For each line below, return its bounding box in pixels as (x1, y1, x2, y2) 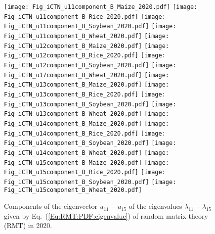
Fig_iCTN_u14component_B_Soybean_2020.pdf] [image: (4, 140, 176, 147)
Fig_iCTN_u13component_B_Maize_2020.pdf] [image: (4, 81, 169, 89)
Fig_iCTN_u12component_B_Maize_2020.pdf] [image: (4, 42, 169, 49)
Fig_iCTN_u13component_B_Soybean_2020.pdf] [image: (4, 100, 176, 108)
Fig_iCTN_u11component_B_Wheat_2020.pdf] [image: (4, 32, 169, 40)
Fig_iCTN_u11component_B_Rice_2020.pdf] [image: (4, 13, 166, 20)
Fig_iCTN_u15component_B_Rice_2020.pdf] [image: (4, 169, 166, 176)
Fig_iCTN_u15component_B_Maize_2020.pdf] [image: (4, 159, 169, 166)
